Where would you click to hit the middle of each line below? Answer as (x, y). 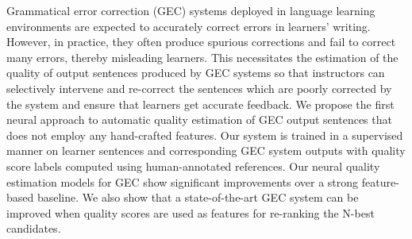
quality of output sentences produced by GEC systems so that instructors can (196, 73)
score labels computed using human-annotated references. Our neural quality (193, 166)
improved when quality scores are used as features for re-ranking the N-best (191, 212)
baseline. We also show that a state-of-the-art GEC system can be (198, 197)
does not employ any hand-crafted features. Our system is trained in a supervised (205, 135)
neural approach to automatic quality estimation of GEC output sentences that (199, 119)
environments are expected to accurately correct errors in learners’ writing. (189, 26)
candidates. (34, 228)
